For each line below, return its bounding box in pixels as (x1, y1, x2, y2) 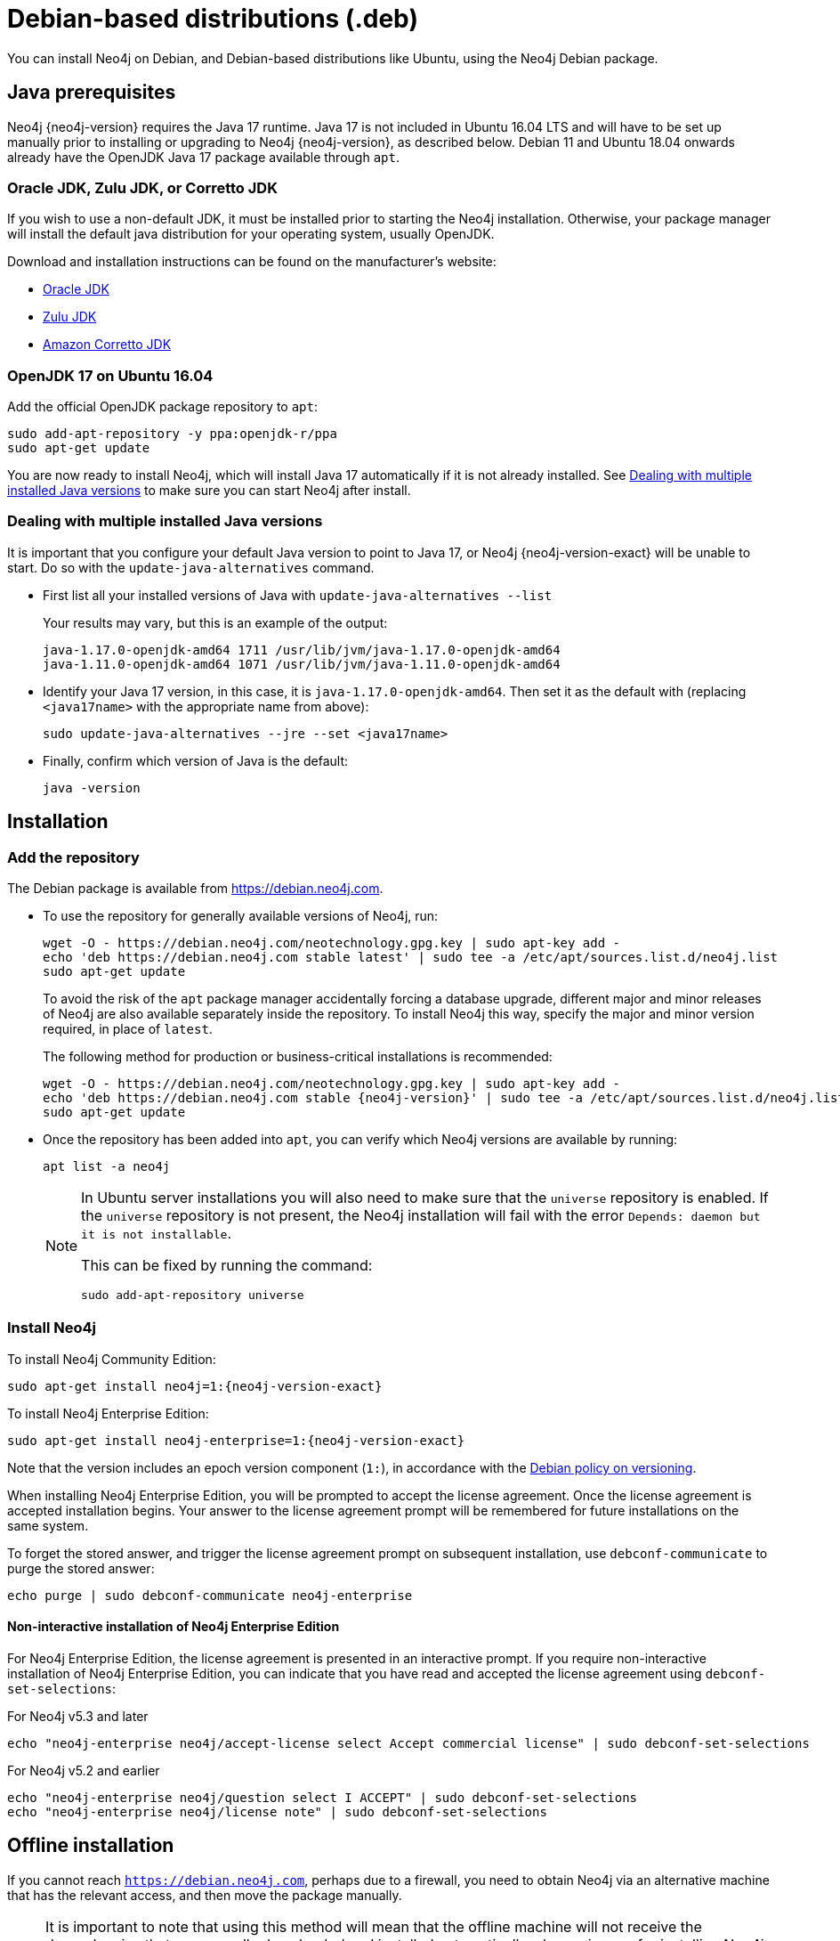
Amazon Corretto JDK (43, 337, 172, 353)
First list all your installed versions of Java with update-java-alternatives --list (43, 587, 553, 603)
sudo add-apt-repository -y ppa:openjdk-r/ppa (7, 426, 337, 442)
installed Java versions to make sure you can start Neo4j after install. (7, 483, 411, 499)
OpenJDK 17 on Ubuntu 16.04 (7, 366, 214, 385)
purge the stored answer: (7, 1560, 155, 1576)
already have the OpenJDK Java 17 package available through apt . (7, 149, 400, 165)
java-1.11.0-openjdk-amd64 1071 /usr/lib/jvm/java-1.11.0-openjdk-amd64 (43, 656, 561, 671)
